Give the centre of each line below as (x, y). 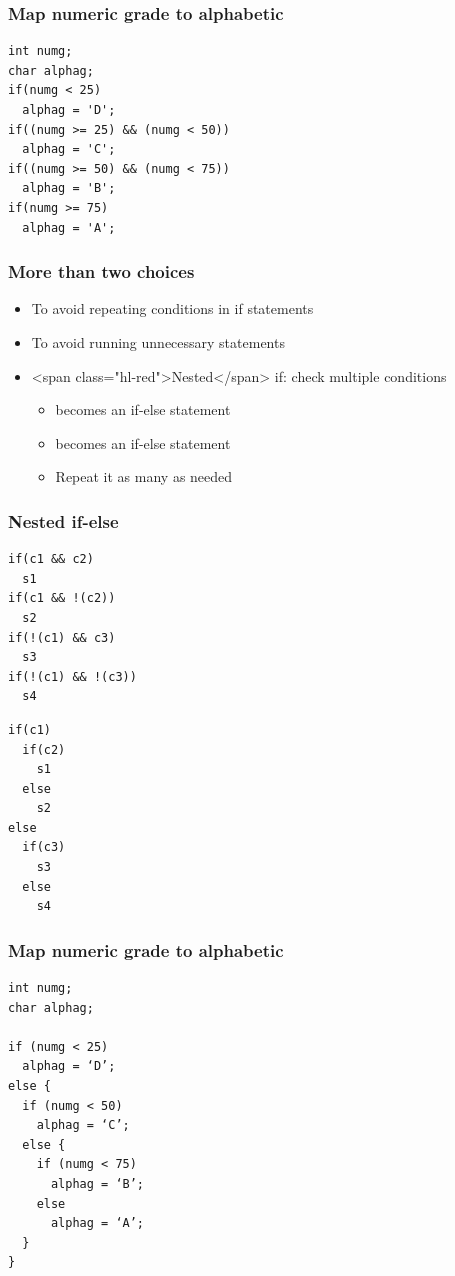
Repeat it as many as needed (144, 476)
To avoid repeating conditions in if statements (172, 308)
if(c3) (44, 847)
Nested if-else (63, 520)
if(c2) (44, 749)
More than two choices (101, 271)
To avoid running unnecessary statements (158, 341)
